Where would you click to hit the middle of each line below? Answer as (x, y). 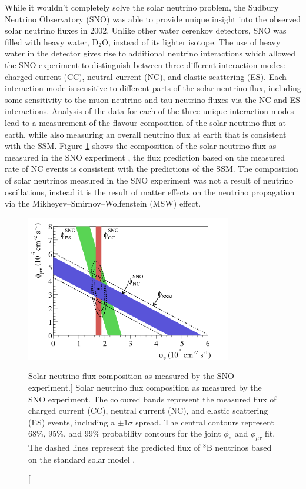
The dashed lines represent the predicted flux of (114, 448)
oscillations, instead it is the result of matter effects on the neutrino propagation (150, 192)
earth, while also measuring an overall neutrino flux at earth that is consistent (146, 134)
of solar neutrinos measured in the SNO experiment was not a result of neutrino (149, 180)
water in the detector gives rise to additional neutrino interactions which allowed (150, 53)
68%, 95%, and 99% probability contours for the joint (125, 433)
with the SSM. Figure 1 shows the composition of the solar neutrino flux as (141, 146)
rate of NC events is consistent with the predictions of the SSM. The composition (152, 169)
